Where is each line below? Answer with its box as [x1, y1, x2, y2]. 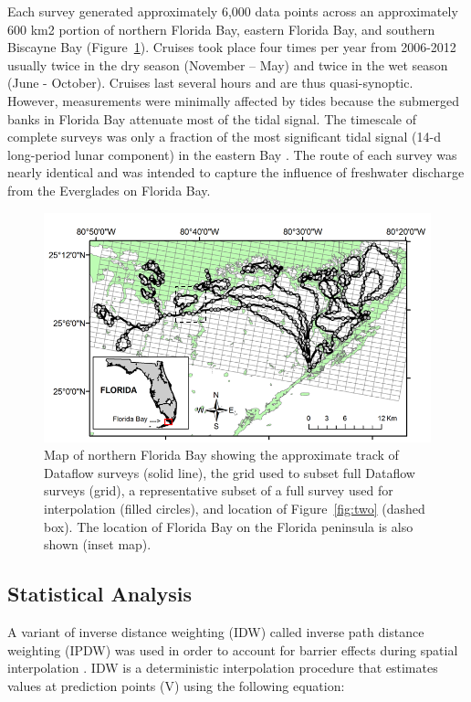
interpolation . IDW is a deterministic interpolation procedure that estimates [7, 658, 438, 677]
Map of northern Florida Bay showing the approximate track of [44, 445, 399, 464]
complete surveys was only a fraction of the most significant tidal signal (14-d [7, 127, 441, 146]
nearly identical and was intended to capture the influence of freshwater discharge [7, 163, 465, 182]
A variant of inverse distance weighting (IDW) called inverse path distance [7, 622, 424, 641]
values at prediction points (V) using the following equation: [7, 675, 345, 695]
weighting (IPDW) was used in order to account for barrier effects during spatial [7, 640, 458, 659]
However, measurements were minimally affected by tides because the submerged [7, 90, 460, 110]
